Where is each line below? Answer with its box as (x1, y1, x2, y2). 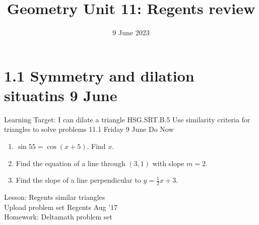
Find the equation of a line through (16, 158, 125, 168)
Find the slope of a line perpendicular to (16, 175, 141, 185)
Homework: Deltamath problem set (4, 211, 112, 222)
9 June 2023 (112, 27, 150, 38)
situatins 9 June (4, 85, 117, 105)
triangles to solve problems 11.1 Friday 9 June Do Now (4, 124, 174, 134)
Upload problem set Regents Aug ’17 (4, 201, 118, 212)
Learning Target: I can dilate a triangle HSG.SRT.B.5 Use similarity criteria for (4, 114, 250, 124)
